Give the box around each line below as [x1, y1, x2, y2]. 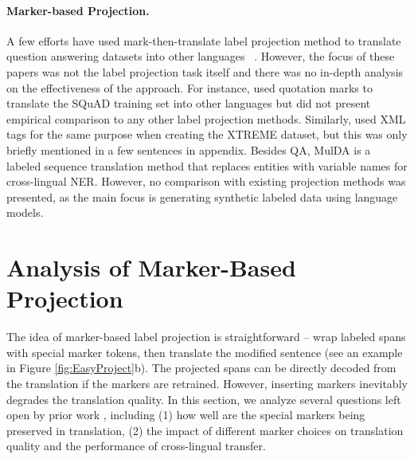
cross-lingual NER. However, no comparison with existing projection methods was [6, 173, 406, 190]
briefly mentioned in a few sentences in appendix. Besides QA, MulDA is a [6, 141, 371, 158]
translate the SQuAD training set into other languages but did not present [6, 95, 371, 112]
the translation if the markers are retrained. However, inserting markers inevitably [6, 375, 408, 392]
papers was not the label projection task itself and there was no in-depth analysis [6, 63, 404, 80]
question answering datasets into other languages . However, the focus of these [6, 48, 395, 65]
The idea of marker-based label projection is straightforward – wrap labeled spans [6, 328, 406, 345]
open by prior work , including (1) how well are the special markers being [6, 406, 365, 423]
